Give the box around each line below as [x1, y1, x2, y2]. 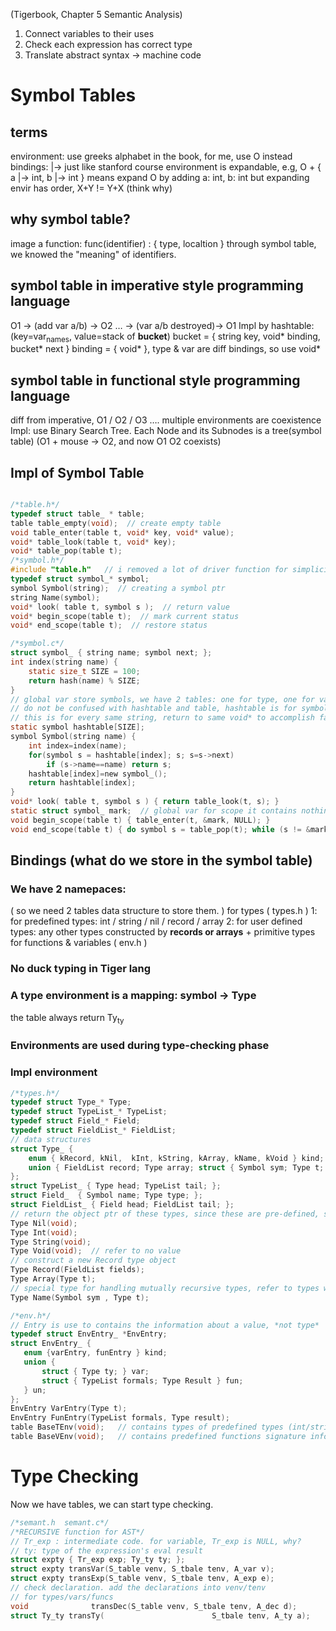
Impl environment [10, 1065, 98, 1079]
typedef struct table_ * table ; [10, 509, 145, 519]
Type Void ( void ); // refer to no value [10, 1246, 182, 1256]
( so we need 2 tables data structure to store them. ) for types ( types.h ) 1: [10, 905, 318, 917]
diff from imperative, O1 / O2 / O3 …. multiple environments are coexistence [10, 414, 322, 426]
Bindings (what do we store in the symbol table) [10, 852, 313, 869]
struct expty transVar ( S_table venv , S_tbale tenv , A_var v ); [10, 1564, 275, 1574]
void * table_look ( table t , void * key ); [10, 537, 177, 547]
